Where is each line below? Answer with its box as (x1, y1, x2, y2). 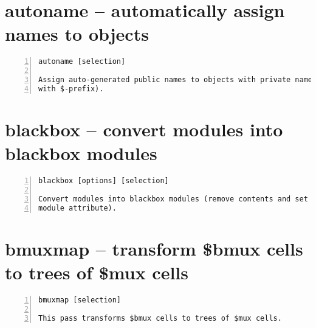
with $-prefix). (38, 84, 104, 93)
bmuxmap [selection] (38, 295, 122, 304)
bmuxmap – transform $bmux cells (5, 236, 303, 260)
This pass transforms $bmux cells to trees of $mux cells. (38, 313, 282, 323)
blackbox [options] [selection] (38, 176, 169, 186)
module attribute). (38, 203, 117, 212)
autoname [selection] (38, 57, 126, 66)
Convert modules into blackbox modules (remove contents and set (38, 194, 308, 203)
